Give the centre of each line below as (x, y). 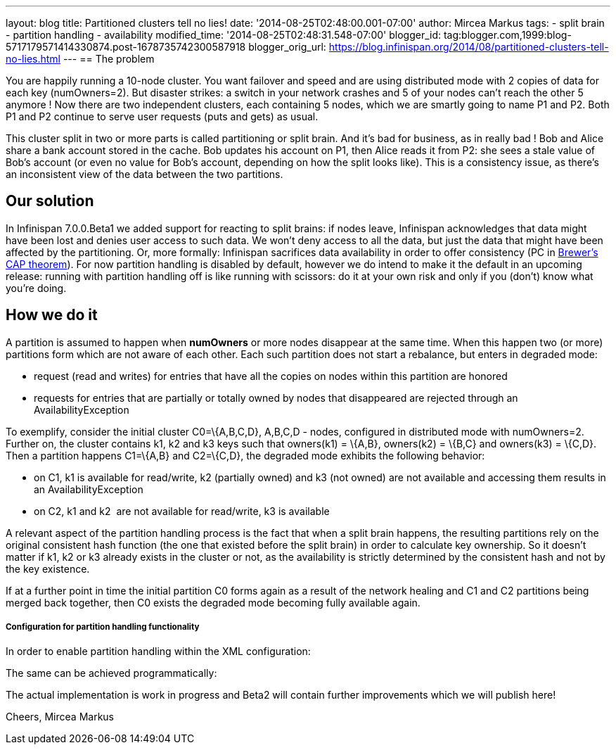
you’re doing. (36, 288)
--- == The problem (109, 59)
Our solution (50, 201)
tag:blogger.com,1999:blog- (507, 35)
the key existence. (48, 568)
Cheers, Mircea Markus (60, 717)
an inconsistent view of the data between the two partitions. (145, 174)
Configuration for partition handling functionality (103, 627)
